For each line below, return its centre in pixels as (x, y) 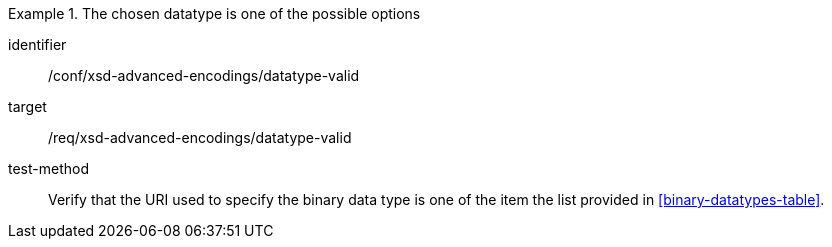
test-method (48, 168)
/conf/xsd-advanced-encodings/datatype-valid (204, 75)
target (27, 106)
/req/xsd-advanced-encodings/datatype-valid (200, 137)
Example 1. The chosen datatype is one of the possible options (214, 13)
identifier (37, 44)
